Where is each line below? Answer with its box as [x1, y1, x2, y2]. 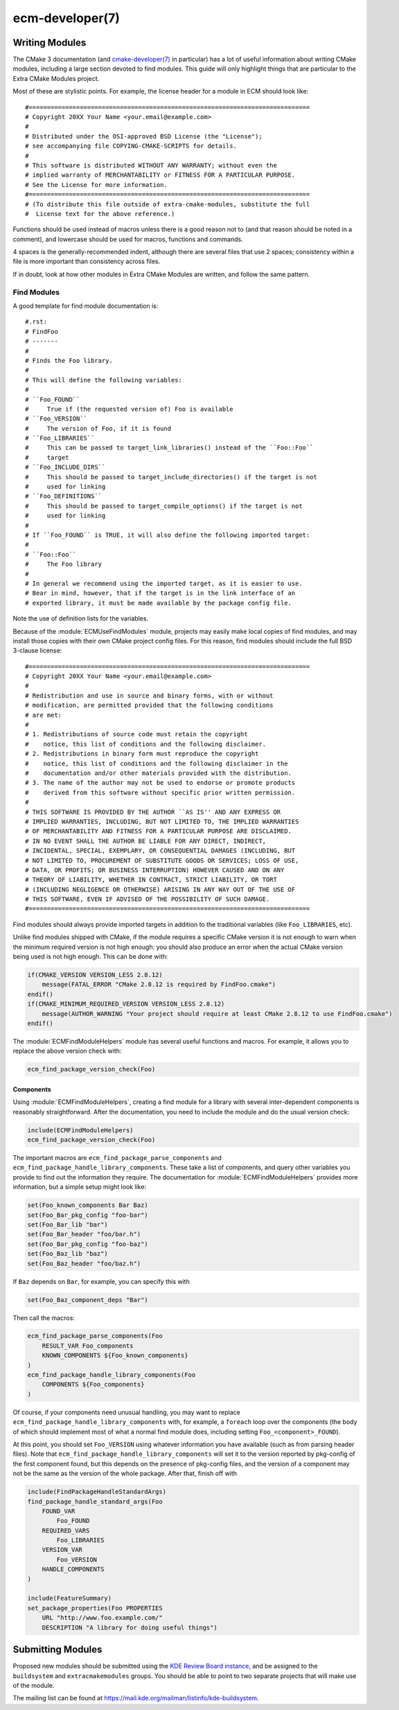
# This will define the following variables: [25, 376, 183, 384]
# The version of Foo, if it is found [25, 425, 172, 432]
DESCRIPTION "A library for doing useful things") [42, 1623, 218, 1631]
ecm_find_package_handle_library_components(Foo [27, 1371, 196, 1379]
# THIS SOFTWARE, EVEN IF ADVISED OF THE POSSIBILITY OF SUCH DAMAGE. [25, 896, 270, 903]
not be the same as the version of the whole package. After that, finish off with [12, 1469, 238, 1478]
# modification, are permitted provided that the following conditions [25, 702, 274, 709]
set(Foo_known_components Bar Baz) [27, 1202, 148, 1209]
